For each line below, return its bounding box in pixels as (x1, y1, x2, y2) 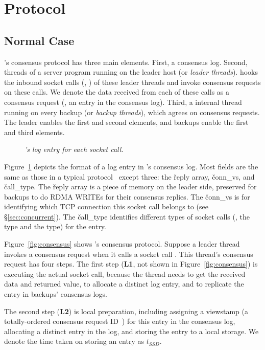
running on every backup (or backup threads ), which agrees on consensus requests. (4, 106, 260, 117)
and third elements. (4, 126, 65, 137)
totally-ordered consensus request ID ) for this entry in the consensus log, (4, 316, 235, 326)
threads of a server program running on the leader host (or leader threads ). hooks (4, 67, 258, 77)
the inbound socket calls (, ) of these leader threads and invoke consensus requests (4, 76, 261, 87)
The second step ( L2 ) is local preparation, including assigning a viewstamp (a (4, 305, 248, 316)
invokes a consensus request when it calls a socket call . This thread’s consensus (4, 248, 253, 259)
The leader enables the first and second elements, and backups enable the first (4, 117, 249, 127)
